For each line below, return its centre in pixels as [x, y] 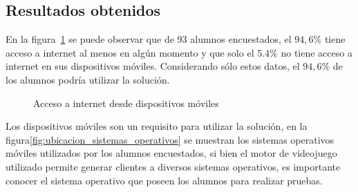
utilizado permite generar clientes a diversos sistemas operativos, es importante [173, 166]
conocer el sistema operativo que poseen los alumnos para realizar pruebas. [164, 180]
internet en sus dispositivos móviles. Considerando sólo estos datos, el [153, 66]
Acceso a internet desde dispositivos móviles [126, 103]
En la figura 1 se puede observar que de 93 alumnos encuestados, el [149, 39]
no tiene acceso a [317, 52]
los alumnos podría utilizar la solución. [88, 79]
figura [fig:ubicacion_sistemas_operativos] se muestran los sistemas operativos [170, 139]
